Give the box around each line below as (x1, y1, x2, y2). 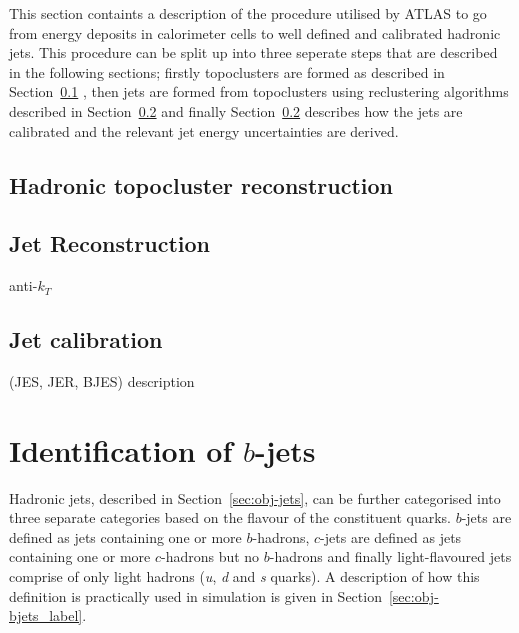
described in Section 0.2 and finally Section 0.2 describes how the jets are (9, 100, 463, 121)
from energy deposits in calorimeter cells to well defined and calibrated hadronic (9, 22, 501, 43)
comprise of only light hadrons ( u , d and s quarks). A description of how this (9, 566, 480, 587)
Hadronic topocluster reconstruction (9, 169, 393, 200)
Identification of (9, 429, 233, 470)
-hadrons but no (160, 546, 260, 567)
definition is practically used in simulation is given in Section (9, 585, 382, 606)
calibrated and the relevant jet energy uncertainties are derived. (9, 120, 399, 141)
